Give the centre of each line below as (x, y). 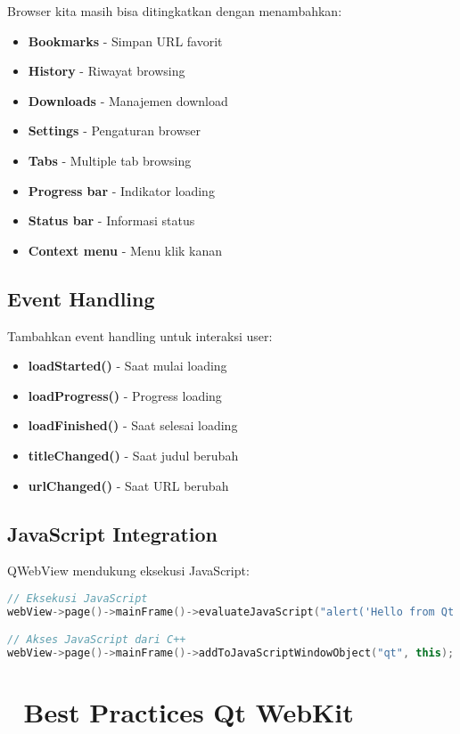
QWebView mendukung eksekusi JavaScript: (128, 571)
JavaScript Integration (113, 533)
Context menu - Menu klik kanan (125, 250)
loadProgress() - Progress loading (125, 395)
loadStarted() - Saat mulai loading (127, 366)
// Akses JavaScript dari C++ (97, 640)
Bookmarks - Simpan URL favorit (125, 41)
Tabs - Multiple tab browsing (110, 160)
